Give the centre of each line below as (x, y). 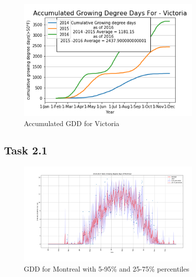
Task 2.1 (26, 150)
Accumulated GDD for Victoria (72, 123)
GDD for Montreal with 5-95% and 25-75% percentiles (107, 268)
